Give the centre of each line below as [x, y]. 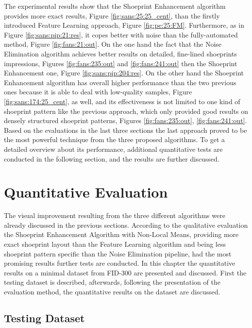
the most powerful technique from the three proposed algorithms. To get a [115, 139]
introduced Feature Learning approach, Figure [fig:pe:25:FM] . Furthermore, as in [124, 25]
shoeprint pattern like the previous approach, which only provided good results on [126, 111]
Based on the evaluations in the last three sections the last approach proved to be [126, 130]
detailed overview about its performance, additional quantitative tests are [113, 149]
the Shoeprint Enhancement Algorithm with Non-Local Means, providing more [121, 234]
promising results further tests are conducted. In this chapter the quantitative [120, 263]
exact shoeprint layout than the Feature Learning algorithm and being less [115, 244]
